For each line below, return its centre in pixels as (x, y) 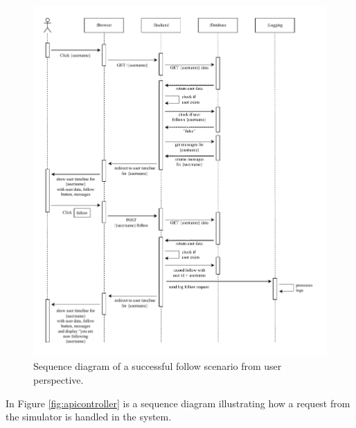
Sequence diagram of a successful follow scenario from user (158, 366)
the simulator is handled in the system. (89, 417)
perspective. (59, 379)
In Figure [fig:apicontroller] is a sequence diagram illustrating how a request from (178, 403)
